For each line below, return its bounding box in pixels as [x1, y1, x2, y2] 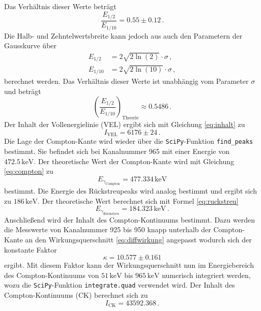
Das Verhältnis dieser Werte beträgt [4, 1, 117, 11]
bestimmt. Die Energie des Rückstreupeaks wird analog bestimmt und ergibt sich [4, 185, 257, 196]
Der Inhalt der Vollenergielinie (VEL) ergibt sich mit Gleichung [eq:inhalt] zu [4, 119, 245, 130]
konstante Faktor [4, 244, 57, 255]
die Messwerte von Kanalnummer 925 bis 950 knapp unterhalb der [4, 224, 211, 235]
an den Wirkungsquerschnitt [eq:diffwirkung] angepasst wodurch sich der [25, 234, 252, 244]
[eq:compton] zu [4, 166, 53, 176]
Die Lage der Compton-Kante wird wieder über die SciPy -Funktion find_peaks [4, 136, 253, 146]
